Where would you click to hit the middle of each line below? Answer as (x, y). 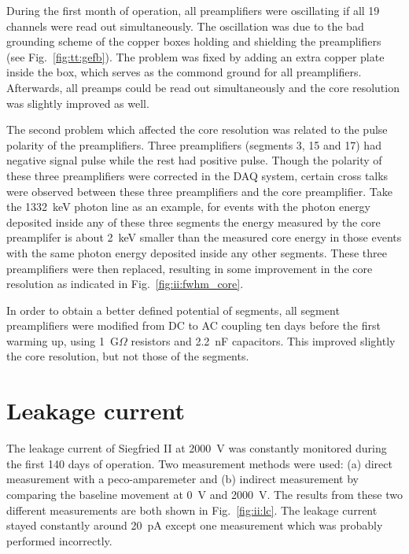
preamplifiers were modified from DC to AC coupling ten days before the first (193, 325)
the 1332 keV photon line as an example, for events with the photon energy (189, 207)
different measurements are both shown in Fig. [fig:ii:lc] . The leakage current (192, 510)
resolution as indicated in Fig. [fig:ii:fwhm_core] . (125, 284)
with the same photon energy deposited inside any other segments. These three (197, 252)
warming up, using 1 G (63, 340)
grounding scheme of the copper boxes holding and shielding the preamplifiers (194, 41)
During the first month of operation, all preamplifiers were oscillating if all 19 (193, 10)
